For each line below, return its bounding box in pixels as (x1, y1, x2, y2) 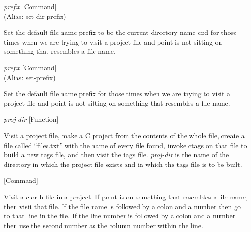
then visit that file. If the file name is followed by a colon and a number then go (4, 201, 241, 211)
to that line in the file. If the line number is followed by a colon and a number (4, 211, 235, 221)
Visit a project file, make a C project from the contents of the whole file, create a (4, 130, 245, 140)
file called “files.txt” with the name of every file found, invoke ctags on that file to (4, 140, 247, 150)
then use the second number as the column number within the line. (4, 220, 203, 230)
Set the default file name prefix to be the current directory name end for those (4, 27, 237, 37)
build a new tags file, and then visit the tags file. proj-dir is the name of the (4, 149, 229, 160)
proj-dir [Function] (4, 114, 59, 124)
